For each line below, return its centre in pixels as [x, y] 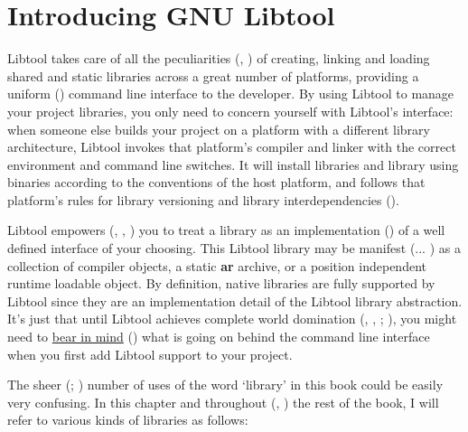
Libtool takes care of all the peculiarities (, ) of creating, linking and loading [219, 58]
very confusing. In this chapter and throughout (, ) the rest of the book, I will [223, 402]
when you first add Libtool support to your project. [150, 354]
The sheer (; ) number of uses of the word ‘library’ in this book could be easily [225, 385]
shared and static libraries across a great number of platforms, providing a [213, 75]
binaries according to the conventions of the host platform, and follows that [216, 182]
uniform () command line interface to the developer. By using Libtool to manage [231, 94]
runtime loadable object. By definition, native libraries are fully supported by [221, 283]
